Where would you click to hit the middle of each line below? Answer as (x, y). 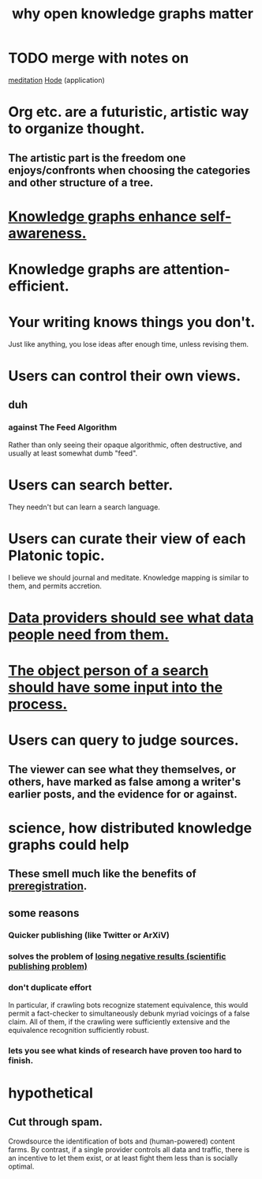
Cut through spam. (55, 1122)
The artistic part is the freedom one (97, 158)
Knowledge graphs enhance (103, 216)
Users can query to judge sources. (124, 740)
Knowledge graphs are (84, 269)
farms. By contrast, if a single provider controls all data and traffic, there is (129, 1149)
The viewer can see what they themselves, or (122, 770)
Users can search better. (91, 484)
